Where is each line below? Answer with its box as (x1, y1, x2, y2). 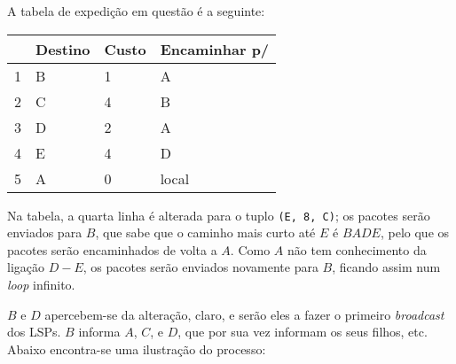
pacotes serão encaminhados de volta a (7, 240, 217, 259)
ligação (7, 258, 44, 276)
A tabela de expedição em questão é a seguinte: (7, 2, 265, 19)
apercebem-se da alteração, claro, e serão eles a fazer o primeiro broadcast (44, 305, 444, 323)
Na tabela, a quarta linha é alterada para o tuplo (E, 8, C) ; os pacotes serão (7, 205, 430, 224)
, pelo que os (380, 223, 450, 242)
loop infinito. (7, 275, 75, 294)
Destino (35, 38, 90, 59)
